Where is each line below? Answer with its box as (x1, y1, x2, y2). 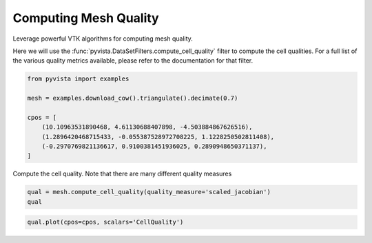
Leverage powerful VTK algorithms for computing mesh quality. (12, 34, 193, 43)
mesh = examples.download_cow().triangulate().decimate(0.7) (27, 94, 238, 103)
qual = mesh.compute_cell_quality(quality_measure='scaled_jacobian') (27, 188, 271, 196)
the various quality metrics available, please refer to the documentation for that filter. (12, 56, 254, 65)
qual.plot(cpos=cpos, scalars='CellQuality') (27, 218, 184, 226)
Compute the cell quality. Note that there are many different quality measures (12, 169, 232, 178)
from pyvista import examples (27, 75, 130, 83)
